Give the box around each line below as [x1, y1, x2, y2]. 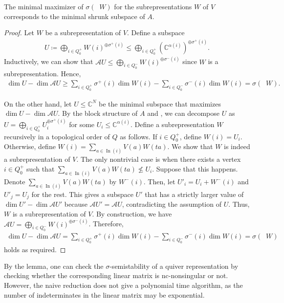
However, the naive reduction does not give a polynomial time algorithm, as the [4, 280, 243, 290]
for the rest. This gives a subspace [31, 189, 133, 199]
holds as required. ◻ [4, 244, 66, 255]
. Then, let [143, 176, 175, 186]
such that [26, 163, 55, 173]
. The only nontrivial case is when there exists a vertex [76, 154, 241, 164]
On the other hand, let [4, 98, 72, 108]
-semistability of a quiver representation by [109, 260, 239, 271]
